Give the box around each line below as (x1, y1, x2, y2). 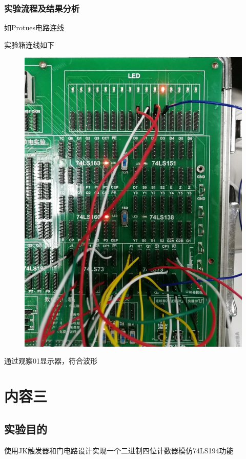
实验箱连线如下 (4, 39, 54, 50)
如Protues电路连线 (4, 22, 64, 33)
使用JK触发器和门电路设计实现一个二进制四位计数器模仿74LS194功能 (4, 445, 234, 455)
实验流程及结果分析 (4, 2, 80, 14)
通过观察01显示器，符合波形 (4, 355, 97, 366)
